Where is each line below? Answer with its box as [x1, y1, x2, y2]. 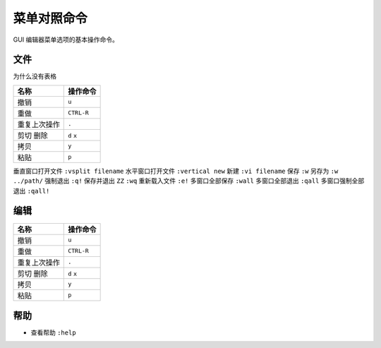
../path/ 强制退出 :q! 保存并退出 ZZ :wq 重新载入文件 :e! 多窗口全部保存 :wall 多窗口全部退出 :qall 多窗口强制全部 [13, 176, 365, 185]
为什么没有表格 [13, 72, 56, 80]
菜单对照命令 [13, 11, 88, 26]
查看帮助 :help [30, 328, 77, 337]
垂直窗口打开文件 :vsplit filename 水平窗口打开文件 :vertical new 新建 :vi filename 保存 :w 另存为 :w [13, 167, 339, 175]
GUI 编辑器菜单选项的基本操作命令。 [13, 35, 119, 44]
